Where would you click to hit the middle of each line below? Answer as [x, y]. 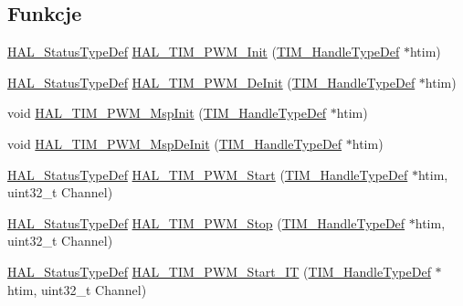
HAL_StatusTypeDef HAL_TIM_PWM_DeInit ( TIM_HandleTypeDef [211, 82]
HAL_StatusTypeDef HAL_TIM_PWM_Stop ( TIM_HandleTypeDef [206, 222]
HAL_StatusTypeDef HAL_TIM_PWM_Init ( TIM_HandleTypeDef [204, 52]
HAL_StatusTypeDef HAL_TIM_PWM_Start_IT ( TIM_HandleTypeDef [219, 271]
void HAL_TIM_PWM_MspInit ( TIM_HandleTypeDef [167, 113]
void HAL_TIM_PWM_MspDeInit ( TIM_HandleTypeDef [175, 143]
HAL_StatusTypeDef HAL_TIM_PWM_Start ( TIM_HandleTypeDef [208, 174]
